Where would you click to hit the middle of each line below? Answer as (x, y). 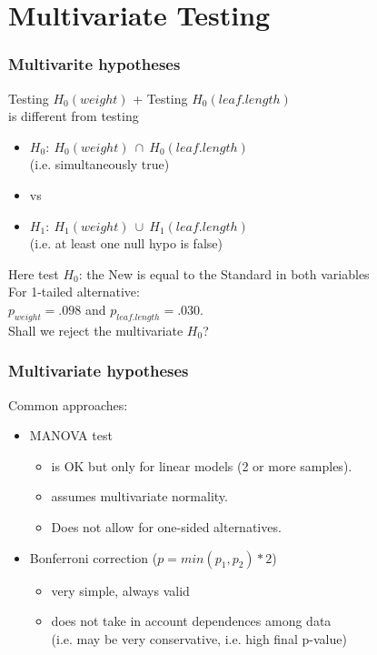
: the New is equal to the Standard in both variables (224, 273)
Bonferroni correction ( (94, 557)
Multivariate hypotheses (99, 371)
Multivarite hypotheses (94, 64)
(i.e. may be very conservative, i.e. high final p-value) (199, 638)
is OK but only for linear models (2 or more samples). (202, 465)
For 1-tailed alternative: (74, 292)
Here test (34, 273)
